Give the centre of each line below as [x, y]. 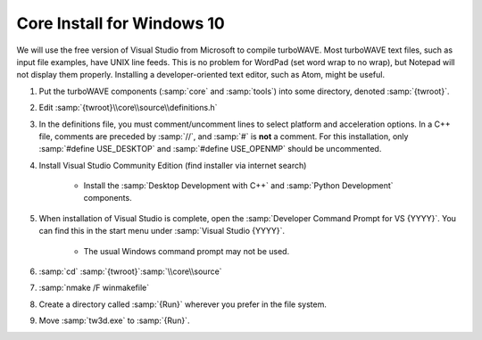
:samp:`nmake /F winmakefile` [94, 288]
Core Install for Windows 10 [120, 23]
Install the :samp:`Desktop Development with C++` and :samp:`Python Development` [238, 186]
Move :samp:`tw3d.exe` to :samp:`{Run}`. [114, 320]
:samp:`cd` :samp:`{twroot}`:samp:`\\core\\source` [130, 271]
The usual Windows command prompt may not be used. [187, 251]
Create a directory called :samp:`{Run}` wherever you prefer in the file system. [183, 304]
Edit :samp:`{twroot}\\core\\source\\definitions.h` [128, 108]
